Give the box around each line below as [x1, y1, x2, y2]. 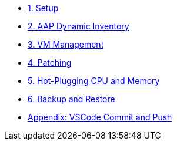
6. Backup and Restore [28, 94, 115, 104]
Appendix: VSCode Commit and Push [28, 112, 172, 122]
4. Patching [28, 58, 72, 68]
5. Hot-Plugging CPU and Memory [28, 76, 160, 86]
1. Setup [28, 3, 59, 13]
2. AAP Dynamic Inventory [28, 21, 129, 31]
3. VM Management [28, 39, 104, 49]
